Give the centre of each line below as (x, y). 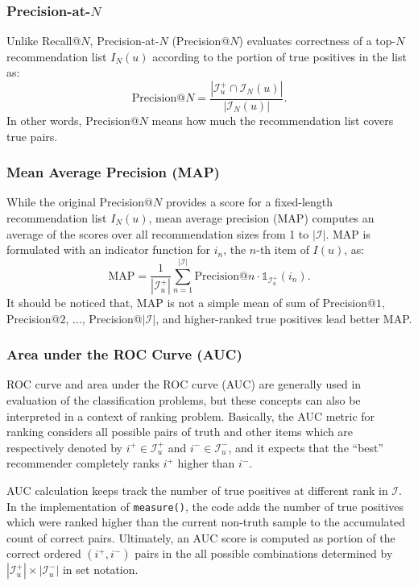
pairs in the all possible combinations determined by (264, 553)
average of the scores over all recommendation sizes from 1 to (158, 233)
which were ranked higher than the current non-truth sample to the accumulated (206, 522)
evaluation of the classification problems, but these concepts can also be (184, 400)
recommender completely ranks (83, 463)
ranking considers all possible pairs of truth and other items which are (180, 432)
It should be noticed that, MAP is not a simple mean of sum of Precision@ (191, 303)
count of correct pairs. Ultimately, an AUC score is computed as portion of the (201, 537)
